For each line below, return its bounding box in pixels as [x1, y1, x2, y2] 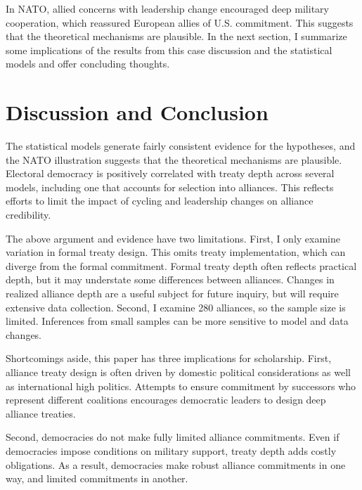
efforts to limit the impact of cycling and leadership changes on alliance [6, 193, 313, 208]
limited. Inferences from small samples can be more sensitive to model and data [6, 314, 349, 328]
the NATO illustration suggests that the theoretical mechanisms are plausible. [6, 152, 342, 167]
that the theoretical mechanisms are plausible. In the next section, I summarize [6, 29, 347, 44]
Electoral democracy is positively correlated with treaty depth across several [6, 166, 335, 181]
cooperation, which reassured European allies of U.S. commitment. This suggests [6, 15, 354, 30]
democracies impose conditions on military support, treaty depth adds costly [6, 443, 337, 458]
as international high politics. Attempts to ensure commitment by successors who [6, 378, 356, 393]
